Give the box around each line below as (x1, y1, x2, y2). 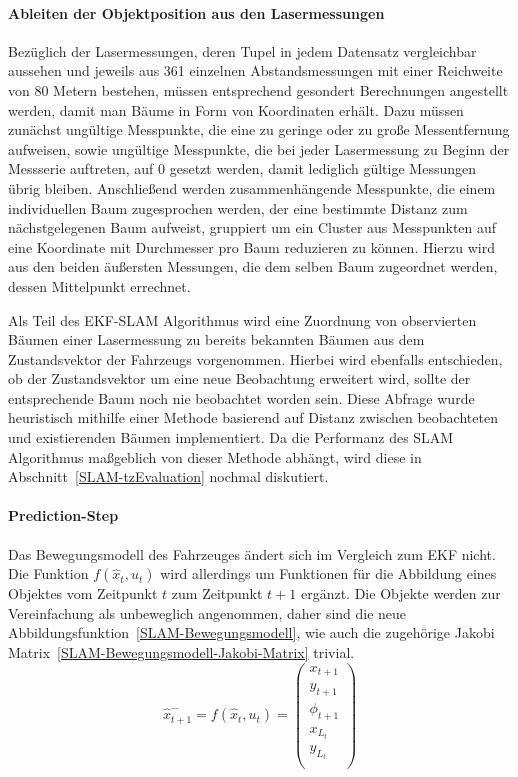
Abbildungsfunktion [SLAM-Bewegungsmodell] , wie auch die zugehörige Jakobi (8, 622, 495, 643)
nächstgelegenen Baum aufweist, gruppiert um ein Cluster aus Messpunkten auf (8, 217, 497, 238)
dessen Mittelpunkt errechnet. (8, 275, 191, 296)
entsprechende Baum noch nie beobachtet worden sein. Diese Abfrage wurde (8, 387, 475, 408)
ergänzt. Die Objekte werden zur (300, 583, 501, 604)
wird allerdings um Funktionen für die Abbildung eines (160, 563, 497, 584)
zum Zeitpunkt (171, 583, 263, 604)
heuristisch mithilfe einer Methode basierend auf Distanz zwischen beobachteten (8, 407, 498, 428)
